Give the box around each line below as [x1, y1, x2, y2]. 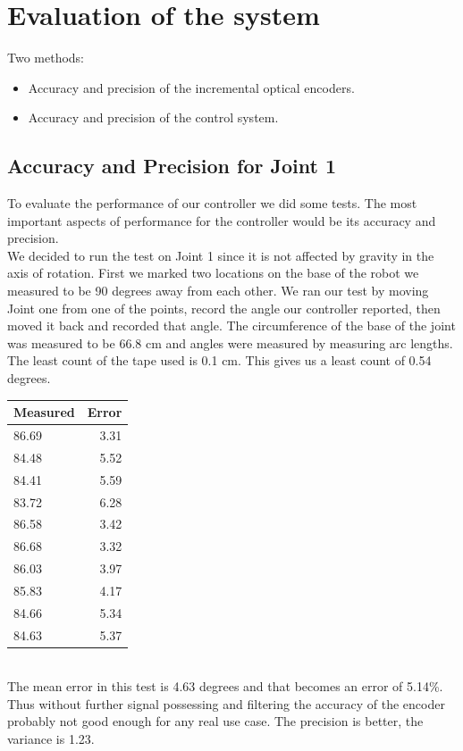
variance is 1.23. [7, 730, 95, 748]
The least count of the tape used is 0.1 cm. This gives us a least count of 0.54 [7, 351, 432, 370]
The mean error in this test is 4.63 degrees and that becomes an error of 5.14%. [7, 677, 443, 696]
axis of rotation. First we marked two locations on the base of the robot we [7, 263, 419, 282]
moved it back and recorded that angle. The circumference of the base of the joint [7, 316, 456, 335]
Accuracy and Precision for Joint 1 [7, 152, 336, 179]
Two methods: [7, 48, 85, 67]
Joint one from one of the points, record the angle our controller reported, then [7, 298, 441, 317]
